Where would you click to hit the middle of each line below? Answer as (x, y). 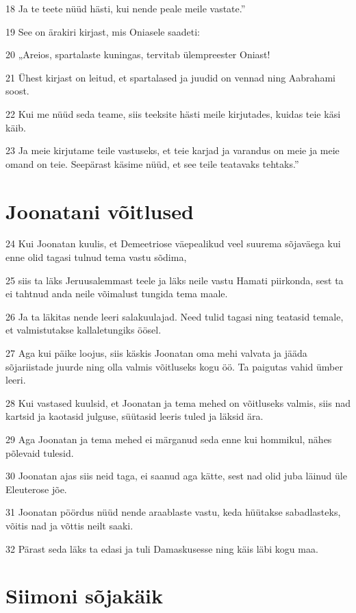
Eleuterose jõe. (36, 489)
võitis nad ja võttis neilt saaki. (69, 525)
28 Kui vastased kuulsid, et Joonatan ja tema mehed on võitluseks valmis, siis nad (178, 402)
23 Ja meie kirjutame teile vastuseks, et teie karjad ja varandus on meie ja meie (173, 150)
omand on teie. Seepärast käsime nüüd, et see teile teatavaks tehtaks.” (152, 163)
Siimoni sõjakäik (84, 596)
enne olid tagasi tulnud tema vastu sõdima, (96, 257)
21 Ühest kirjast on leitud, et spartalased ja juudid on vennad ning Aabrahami (170, 77)
